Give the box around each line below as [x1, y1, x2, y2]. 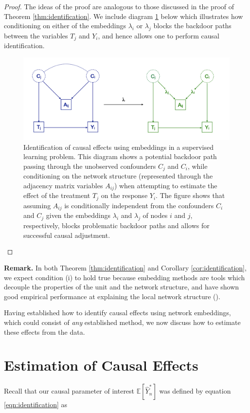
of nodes [143, 210, 168, 220]
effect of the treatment [23, 190, 90, 200]
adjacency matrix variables [23, 180, 103, 191]
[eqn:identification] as [4, 399, 67, 410]
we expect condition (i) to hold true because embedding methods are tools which [4, 272, 245, 282]
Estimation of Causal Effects [4, 355, 198, 375]
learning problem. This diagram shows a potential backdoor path [23, 151, 217, 162]
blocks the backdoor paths [153, 20, 232, 31]
